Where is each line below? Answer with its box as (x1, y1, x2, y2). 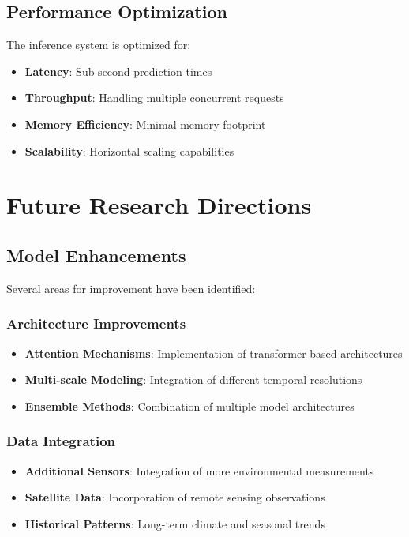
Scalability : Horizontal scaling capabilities (24, 142, 235, 159)
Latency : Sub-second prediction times (24, 62, 212, 79)
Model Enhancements (6, 242, 186, 267)
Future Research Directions (6, 189, 312, 221)
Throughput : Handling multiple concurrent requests (24, 89, 284, 106)
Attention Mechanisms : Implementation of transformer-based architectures (24, 344, 403, 361)
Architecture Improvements (6, 314, 186, 333)
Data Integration (6, 431, 115, 451)
